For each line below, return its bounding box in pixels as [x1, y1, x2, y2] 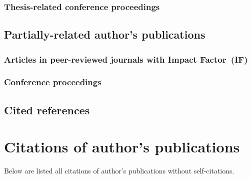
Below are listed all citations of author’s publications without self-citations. [4, 165, 234, 176]
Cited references [4, 102, 90, 117]
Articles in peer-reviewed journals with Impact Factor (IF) [4, 53, 248, 65]
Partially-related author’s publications [4, 27, 205, 42]
